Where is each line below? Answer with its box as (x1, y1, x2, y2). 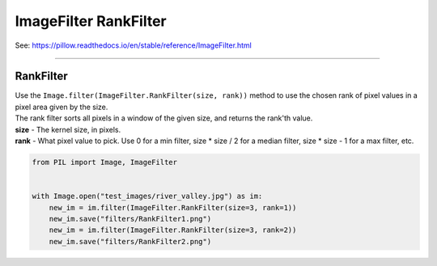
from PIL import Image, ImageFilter (32, 158, 178, 167)
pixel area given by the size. (15, 102, 108, 112)
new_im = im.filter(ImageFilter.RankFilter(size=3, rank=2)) (49, 226, 297, 234)
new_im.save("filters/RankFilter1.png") (49, 214, 212, 223)
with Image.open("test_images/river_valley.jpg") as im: (32, 192, 263, 201)
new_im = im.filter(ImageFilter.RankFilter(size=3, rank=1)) (49, 203, 297, 212)
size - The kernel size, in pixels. (15, 125, 121, 134)
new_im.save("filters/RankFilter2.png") (49, 237, 212, 246)
